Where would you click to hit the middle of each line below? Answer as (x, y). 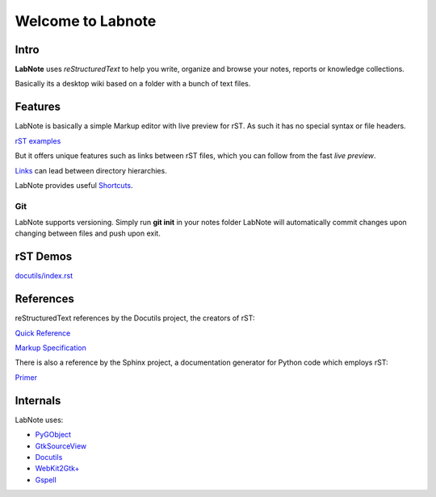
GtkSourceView (61, 446)
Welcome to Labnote (86, 21)
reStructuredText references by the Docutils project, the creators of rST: (135, 318)
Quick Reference (43, 333)
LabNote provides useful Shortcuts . (74, 185)
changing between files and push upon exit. (88, 233)
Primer (26, 377)
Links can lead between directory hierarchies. (91, 170)
